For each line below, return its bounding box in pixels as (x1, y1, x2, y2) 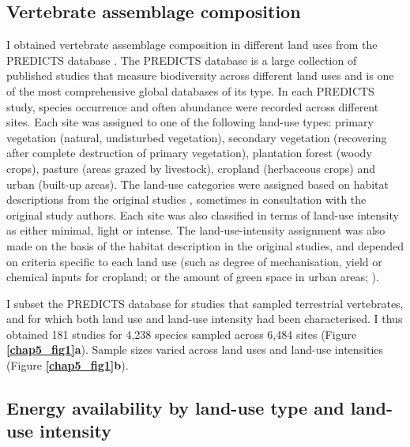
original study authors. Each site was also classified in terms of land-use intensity (6, 206, 399, 223)
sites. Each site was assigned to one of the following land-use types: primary (6, 114, 374, 130)
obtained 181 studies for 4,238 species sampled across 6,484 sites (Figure (6, 325, 357, 342)
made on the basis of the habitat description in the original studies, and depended (6, 237, 404, 254)
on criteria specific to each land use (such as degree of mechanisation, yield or (6, 253, 382, 269)
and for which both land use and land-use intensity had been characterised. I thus (6, 310, 403, 327)
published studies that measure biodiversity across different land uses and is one (6, 67, 394, 84)
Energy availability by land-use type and (6, 396, 344, 420)
